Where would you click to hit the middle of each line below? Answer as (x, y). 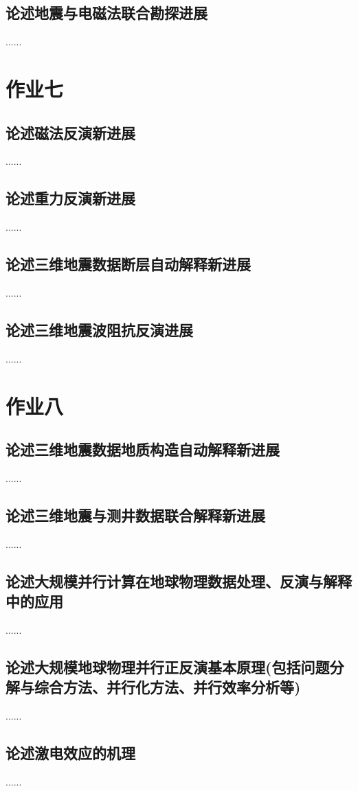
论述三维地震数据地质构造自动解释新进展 (143, 449)
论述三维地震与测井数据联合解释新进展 (135, 515)
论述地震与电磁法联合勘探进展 (107, 13)
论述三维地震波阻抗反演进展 (99, 329)
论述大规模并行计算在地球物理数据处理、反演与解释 (179, 581)
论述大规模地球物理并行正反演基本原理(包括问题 (168, 666)
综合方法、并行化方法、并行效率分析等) (167, 687)
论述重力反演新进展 (70, 198)
